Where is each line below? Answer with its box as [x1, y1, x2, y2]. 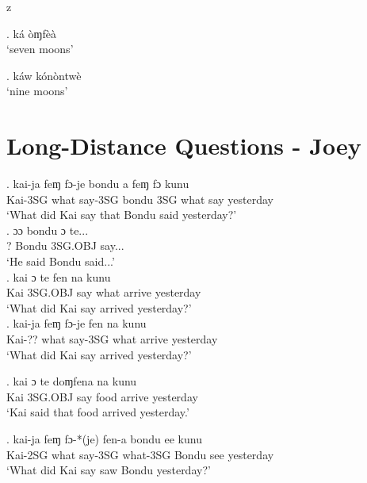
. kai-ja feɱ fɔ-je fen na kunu [6, 315, 147, 332]
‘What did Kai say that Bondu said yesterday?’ [6, 206, 237, 223]
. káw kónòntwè [6, 67, 82, 83]
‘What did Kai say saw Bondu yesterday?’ [6, 462, 211, 478]
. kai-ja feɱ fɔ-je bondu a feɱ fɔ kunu [6, 175, 189, 192]
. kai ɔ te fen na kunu [6, 268, 111, 285]
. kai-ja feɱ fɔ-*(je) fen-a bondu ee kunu [6, 431, 202, 447]
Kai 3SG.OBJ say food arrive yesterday [6, 388, 198, 404]
